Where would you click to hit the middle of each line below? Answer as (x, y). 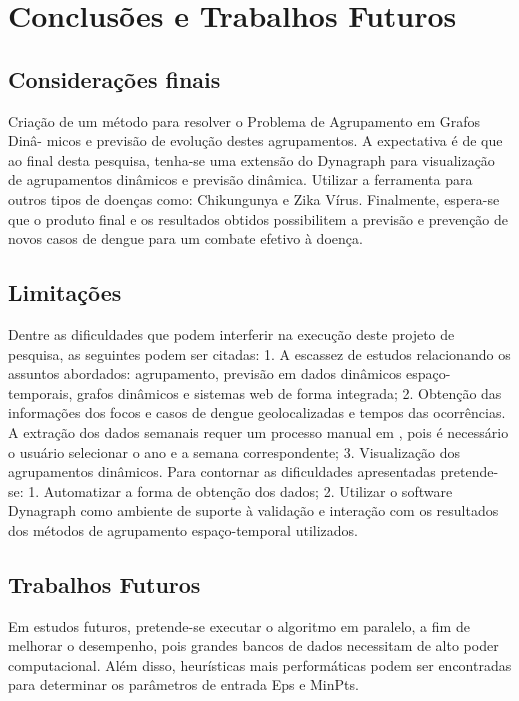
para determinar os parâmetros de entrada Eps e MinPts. (183, 684)
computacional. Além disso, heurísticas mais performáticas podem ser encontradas (260, 664)
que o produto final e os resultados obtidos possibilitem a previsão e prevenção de (258, 218)
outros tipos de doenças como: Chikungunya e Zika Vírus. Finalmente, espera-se (254, 198)
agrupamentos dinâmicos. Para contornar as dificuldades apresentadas (222, 471)
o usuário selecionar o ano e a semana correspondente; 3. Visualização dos (234, 451)
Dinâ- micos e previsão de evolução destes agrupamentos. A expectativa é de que (255, 140)
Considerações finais (114, 78)
